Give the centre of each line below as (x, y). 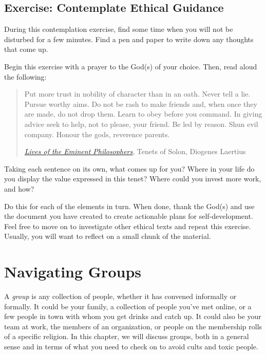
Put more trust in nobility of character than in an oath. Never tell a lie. (137, 94)
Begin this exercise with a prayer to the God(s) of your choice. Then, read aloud (131, 66)
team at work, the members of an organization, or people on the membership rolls (133, 326)
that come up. (26, 49)
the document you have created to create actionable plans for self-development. (129, 216)
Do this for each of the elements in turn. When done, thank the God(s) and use (129, 206)
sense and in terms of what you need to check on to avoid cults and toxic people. (131, 346)
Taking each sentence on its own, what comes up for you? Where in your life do (129, 168)
